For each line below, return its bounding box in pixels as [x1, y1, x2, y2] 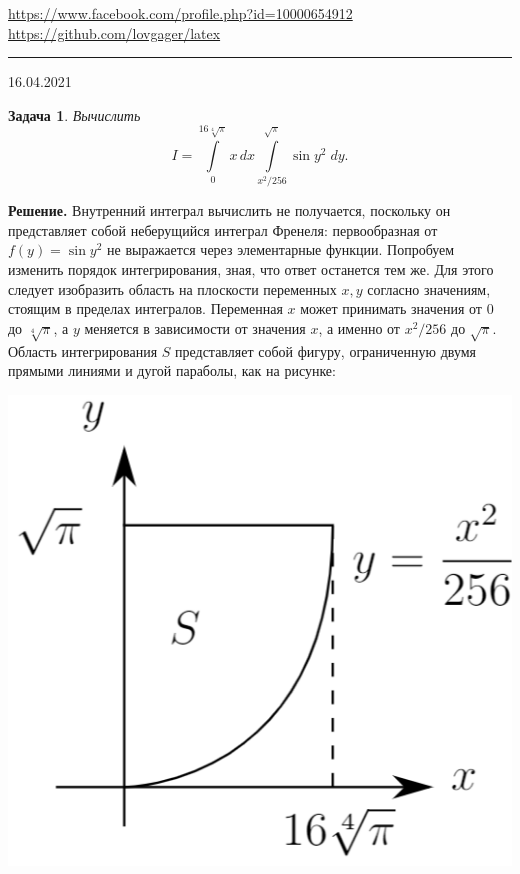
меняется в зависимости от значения [84, 317, 306, 338]
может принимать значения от [300, 298, 482, 319]
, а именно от [318, 317, 400, 338]
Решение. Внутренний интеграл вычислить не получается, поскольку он [8, 200, 451, 221]
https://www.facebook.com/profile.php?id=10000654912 [8, 3, 353, 23]
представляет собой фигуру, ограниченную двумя [175, 340, 477, 361]
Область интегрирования [8, 340, 158, 361]
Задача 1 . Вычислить [8, 104, 141, 125]
